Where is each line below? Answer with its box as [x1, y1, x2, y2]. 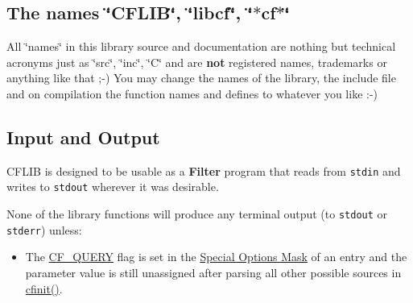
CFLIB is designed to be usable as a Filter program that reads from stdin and [6, 162, 401, 179]
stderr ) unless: [6, 221, 82, 238]
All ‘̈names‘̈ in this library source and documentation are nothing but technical [6, 38, 396, 55]
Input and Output [6, 124, 160, 149]
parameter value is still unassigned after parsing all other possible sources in [25, 264, 402, 280]
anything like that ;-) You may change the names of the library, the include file [6, 69, 396, 86]
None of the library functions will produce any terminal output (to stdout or [6, 205, 388, 222]
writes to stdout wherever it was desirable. [6, 178, 219, 195]
